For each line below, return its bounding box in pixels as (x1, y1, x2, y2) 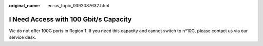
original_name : (9, 3, 40, 8)
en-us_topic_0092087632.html (47, 3, 109, 8)
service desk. (9, 34, 37, 40)
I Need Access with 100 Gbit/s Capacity (9, 15, 132, 23)
